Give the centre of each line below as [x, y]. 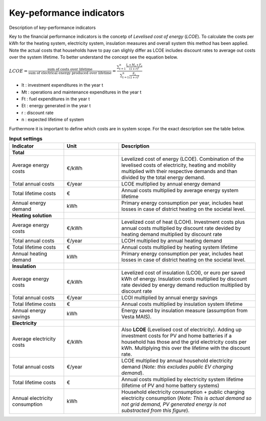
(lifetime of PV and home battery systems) [170, 386]
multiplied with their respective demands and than [179, 171]
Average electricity [34, 339]
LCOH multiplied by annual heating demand [172, 241]
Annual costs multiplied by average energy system [180, 190]
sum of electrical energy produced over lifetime [70, 73]
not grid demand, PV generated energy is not [174, 404]
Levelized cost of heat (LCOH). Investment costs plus [183, 222]
